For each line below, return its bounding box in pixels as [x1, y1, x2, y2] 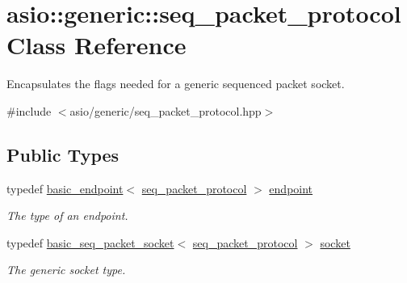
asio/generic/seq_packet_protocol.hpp [69, 102, 262, 119]
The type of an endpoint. [6, 207, 128, 224]
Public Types [6, 141, 120, 167]
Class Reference [6, 28, 187, 61]
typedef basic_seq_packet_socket [6, 234, 174, 251]
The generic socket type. [6, 261, 126, 278]
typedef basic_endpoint [6, 180, 124, 196]
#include [6, 102, 52, 119]
